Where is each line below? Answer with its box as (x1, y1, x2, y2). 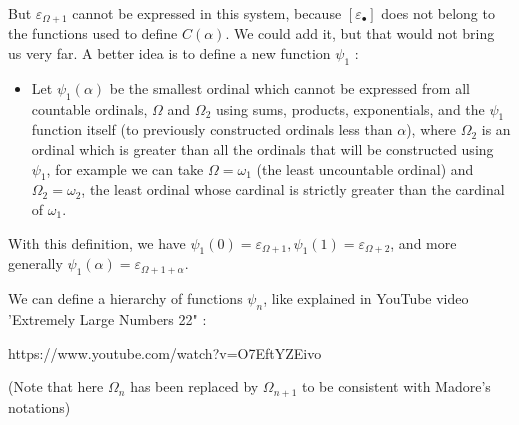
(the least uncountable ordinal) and (256, 158, 474, 179)
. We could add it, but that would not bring (225, 23, 495, 44)
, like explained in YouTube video (263, 288, 469, 309)
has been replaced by (130, 376, 259, 397)
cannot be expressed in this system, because (72, 3, 342, 23)
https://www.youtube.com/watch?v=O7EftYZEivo (8, 342, 322, 363)
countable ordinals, (31, 98, 148, 119)
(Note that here (8, 376, 104, 397)
